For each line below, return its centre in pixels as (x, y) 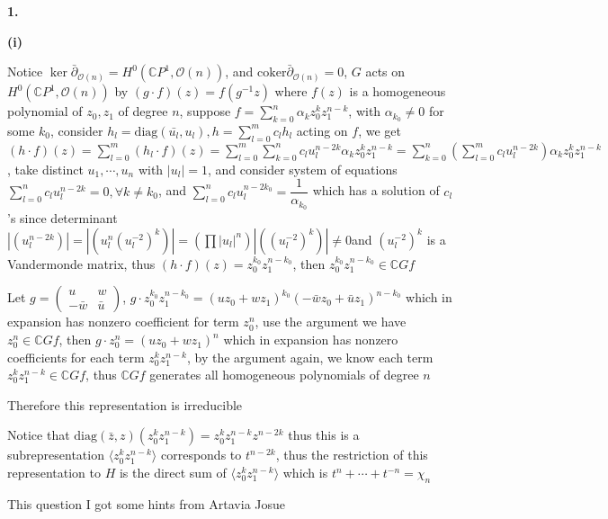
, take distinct (45, 169)
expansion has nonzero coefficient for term (123, 322)
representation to (54, 473)
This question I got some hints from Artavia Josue (147, 503)
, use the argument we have (331, 322)
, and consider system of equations (302, 169)
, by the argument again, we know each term (310, 357)
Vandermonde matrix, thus (81, 263)
